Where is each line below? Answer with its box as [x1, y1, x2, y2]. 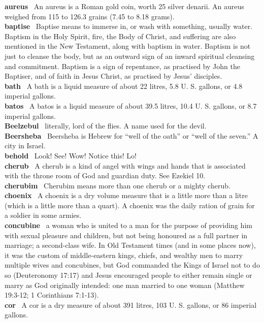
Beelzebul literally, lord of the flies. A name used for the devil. [5, 120, 207, 131]
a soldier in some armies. [5, 210, 82, 220]
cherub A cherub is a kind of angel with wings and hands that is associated [5, 160, 246, 171]
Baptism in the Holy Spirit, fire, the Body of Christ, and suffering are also [5, 30, 236, 41]
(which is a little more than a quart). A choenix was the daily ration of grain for [5, 200, 255, 210]
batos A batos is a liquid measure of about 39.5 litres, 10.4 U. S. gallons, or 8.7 [5, 100, 257, 111]
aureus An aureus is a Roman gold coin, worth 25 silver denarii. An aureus [5, 1, 244, 11]
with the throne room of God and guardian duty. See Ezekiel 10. [5, 170, 206, 181]
